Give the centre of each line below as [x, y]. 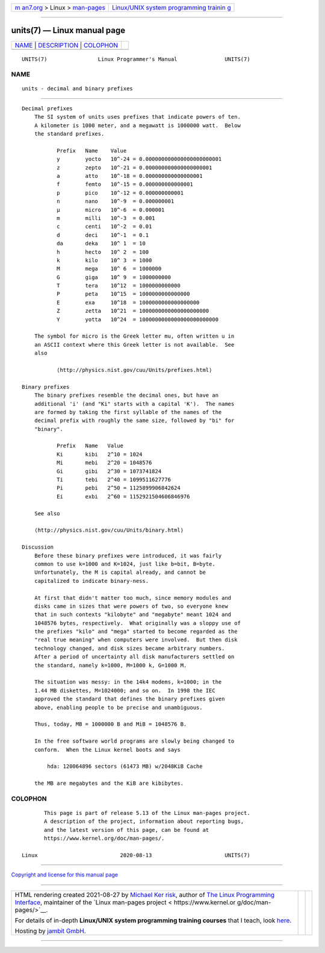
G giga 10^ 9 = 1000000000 [114, 277]
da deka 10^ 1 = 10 [101, 244]
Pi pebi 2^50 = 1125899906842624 [118, 488]
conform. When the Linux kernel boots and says [107, 750]
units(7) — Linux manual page [68, 30]
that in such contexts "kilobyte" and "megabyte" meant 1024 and [133, 615]
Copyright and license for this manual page [65, 875]
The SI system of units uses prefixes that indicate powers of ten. [137, 117]
